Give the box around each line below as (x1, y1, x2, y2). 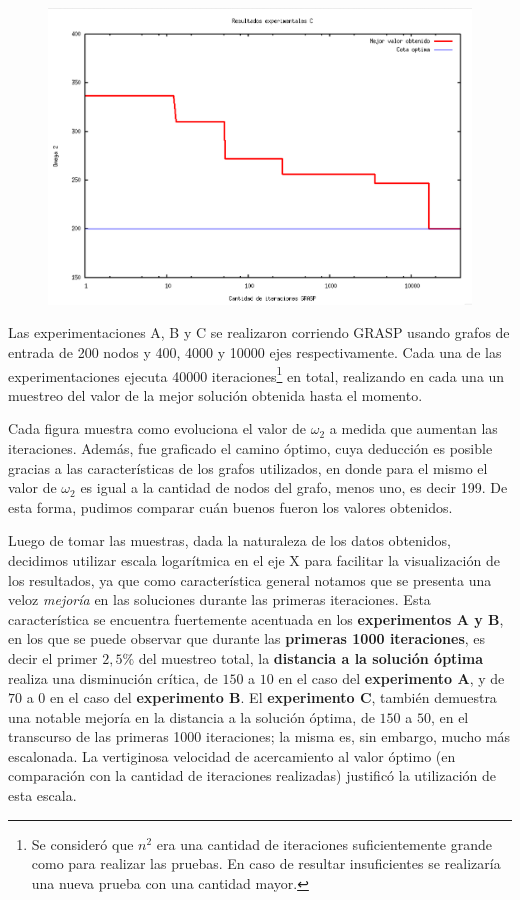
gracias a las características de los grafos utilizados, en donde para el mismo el (8, 457, 488, 478)
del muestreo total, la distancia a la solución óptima (138, 647, 484, 668)
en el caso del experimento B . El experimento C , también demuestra (49, 687, 497, 708)
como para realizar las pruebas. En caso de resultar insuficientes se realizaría (31, 853, 501, 874)
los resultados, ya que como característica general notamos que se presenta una (8, 569, 492, 590)
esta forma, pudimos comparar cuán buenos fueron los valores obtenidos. (8, 496, 453, 517)
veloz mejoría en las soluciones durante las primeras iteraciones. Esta (8, 589, 431, 610)
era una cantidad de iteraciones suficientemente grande (156, 833, 492, 854)
